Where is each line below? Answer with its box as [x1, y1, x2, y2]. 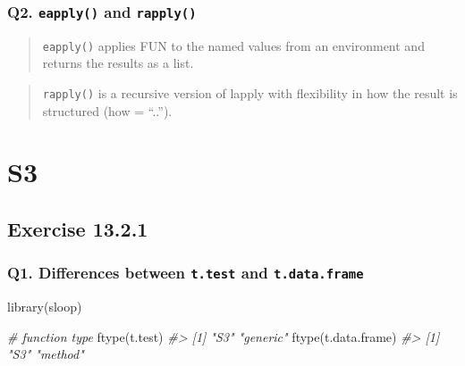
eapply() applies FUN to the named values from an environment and [42, 36, 425, 54]
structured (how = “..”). [42, 101, 173, 120]
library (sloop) [7, 297, 82, 316]
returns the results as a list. [42, 54, 194, 72]
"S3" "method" [7, 345, 84, 363]
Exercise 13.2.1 [7, 215, 148, 243]
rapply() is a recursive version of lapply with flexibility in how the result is [42, 84, 458, 103]
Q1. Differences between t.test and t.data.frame [7, 262, 364, 284]
